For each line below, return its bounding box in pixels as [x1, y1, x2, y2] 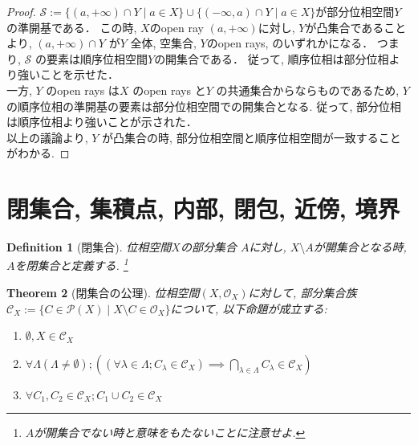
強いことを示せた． [17, 66, 119, 83]
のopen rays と [132, 81, 206, 98]
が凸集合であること [305, 18, 407, 35]
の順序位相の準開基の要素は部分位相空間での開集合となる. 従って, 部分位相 [6, 97, 401, 114]
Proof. [6, 3, 36, 19]
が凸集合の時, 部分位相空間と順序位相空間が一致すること [102, 129, 401, 145]
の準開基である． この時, [6, 18, 137, 35]
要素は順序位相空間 [46, 50, 148, 67]
